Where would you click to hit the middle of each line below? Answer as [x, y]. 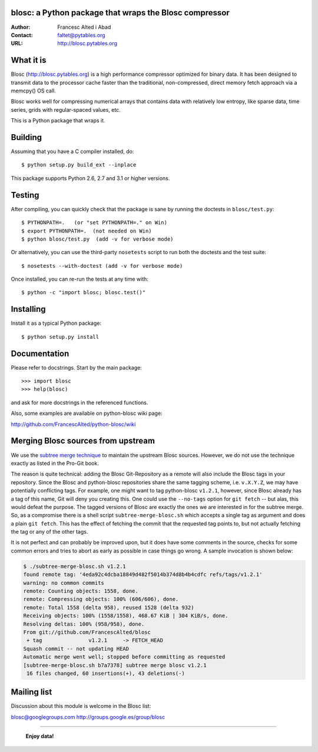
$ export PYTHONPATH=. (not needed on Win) [87, 231]
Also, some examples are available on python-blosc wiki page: [87, 413]
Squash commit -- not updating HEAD [76, 648]
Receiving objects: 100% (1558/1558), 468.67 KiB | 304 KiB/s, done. [126, 616]
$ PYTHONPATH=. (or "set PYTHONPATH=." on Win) [95, 223]
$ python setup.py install [60, 337]
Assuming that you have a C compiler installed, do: [72, 152]
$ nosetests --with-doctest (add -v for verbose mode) [102, 266]
